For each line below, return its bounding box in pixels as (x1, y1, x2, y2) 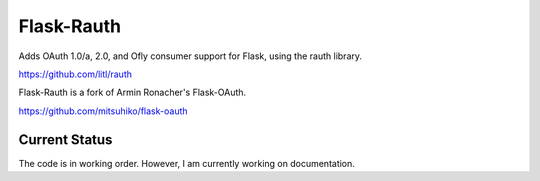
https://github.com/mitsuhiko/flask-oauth (18, 105, 189, 117)
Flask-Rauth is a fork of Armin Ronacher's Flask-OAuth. (18, 86, 247, 99)
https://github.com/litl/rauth (18, 68, 133, 80)
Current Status (18, 131, 113, 148)
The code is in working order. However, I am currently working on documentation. (18, 157, 355, 169)
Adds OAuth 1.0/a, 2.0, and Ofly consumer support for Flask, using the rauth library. (18, 50, 363, 62)
